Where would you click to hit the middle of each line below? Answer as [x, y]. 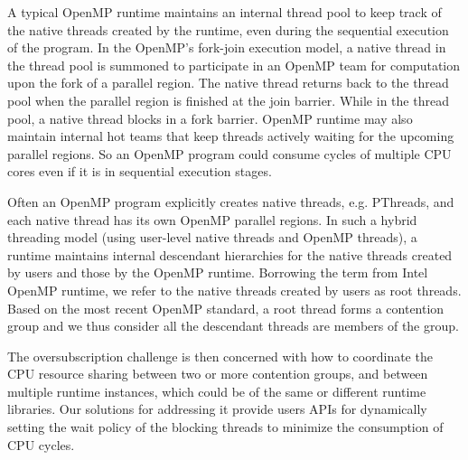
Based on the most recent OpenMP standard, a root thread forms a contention [226, 308]
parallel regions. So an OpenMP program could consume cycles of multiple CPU [229, 153]
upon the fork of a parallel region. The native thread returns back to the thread [228, 83]
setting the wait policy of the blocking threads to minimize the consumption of [225, 427]
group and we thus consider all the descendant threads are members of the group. [233, 326]
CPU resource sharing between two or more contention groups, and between [218, 374]
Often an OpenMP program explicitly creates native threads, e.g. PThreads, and [231, 201]
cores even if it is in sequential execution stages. [140, 171]
